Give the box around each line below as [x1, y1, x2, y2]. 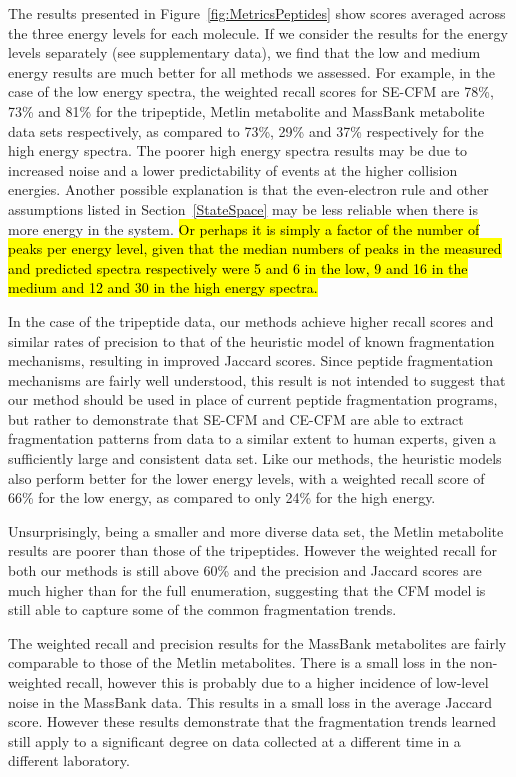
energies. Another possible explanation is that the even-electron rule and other [8, 179, 489, 200]
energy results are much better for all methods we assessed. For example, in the [8, 61, 496, 82]
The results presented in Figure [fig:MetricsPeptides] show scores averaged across [8, 3, 506, 23]
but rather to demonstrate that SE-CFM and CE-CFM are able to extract [8, 408, 464, 429]
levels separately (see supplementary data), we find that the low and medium [8, 42, 481, 63]
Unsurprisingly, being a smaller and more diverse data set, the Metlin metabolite [8, 520, 504, 541]
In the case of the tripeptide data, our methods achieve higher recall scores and [8, 310, 494, 331]
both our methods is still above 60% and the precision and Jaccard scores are [8, 560, 482, 581]
